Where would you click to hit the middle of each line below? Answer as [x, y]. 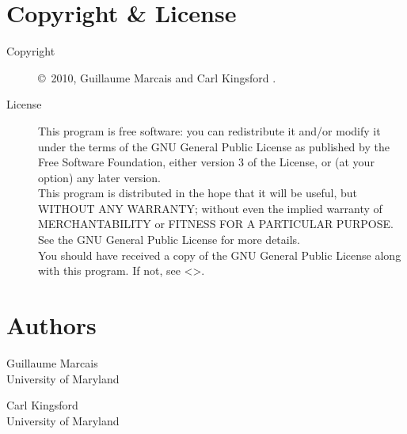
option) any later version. [99, 177]
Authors [51, 325]
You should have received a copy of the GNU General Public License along [220, 255]
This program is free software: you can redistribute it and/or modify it [209, 130]
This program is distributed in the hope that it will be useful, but [198, 193]
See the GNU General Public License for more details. [169, 240]
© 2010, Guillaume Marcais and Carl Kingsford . [157, 77]
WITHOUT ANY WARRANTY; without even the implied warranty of [210, 208]
